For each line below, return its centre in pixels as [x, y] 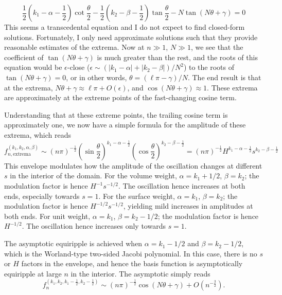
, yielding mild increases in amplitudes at [188, 206]
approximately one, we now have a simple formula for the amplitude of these [125, 125]
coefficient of [24, 57]
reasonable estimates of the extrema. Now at [74, 47]
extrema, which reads [38, 134]
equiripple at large [33, 273]
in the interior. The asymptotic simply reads [140, 273]
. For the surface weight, [137, 196]
